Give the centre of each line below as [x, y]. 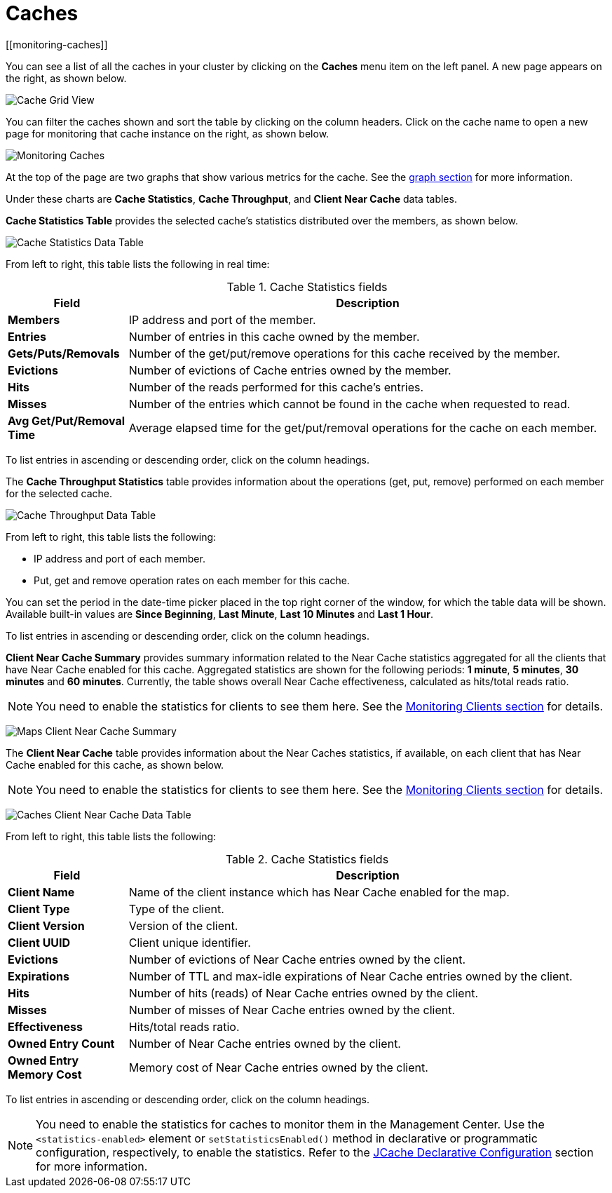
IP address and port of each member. [120, 558]
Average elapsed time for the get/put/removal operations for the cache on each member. [363, 427]
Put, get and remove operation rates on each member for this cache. [192, 580]
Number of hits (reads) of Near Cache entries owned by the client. [303, 993]
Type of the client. [176, 909]
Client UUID [39, 942]
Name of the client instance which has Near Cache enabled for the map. [319, 892]
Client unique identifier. [190, 942]
